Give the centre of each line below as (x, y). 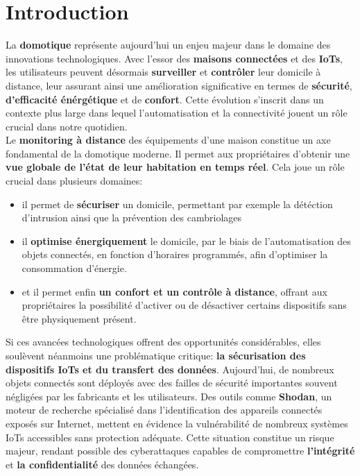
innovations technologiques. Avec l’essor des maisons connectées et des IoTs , (174, 58)
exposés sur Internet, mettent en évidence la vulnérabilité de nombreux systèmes (177, 423)
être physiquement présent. (79, 318)
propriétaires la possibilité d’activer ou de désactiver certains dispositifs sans (184, 305)
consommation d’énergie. (74, 268)
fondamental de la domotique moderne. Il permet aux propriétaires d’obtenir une (178, 153)
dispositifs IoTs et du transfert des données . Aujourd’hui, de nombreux (170, 369)
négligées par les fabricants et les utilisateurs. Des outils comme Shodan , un (169, 396)
